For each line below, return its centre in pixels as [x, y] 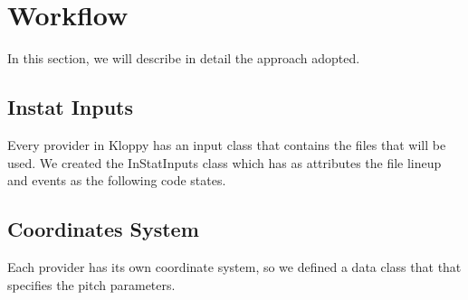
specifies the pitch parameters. [91, 284]
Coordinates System [103, 229]
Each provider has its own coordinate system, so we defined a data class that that [234, 266]
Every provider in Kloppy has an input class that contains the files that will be [227, 144]
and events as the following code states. [117, 180]
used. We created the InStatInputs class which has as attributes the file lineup [224, 162]
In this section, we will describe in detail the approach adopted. [184, 58]
